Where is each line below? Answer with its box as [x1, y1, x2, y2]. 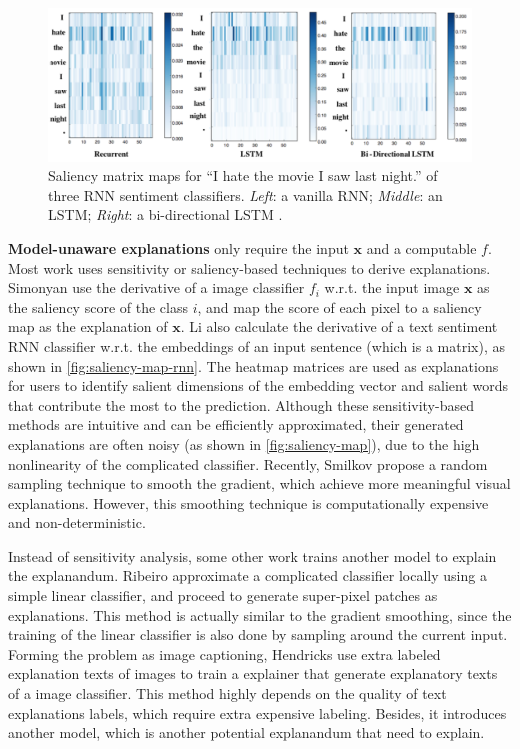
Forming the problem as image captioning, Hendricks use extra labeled [8, 643, 441, 664]
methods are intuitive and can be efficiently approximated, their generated [8, 414, 464, 435]
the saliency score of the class [8, 296, 188, 317]
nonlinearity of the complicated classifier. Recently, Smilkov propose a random [8, 453, 488, 474]
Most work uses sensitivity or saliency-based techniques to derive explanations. [8, 257, 491, 278]
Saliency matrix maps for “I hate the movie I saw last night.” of [48, 165, 438, 186]
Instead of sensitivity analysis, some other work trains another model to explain [8, 545, 497, 566]
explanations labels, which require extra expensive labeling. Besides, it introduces [8, 702, 507, 723]
